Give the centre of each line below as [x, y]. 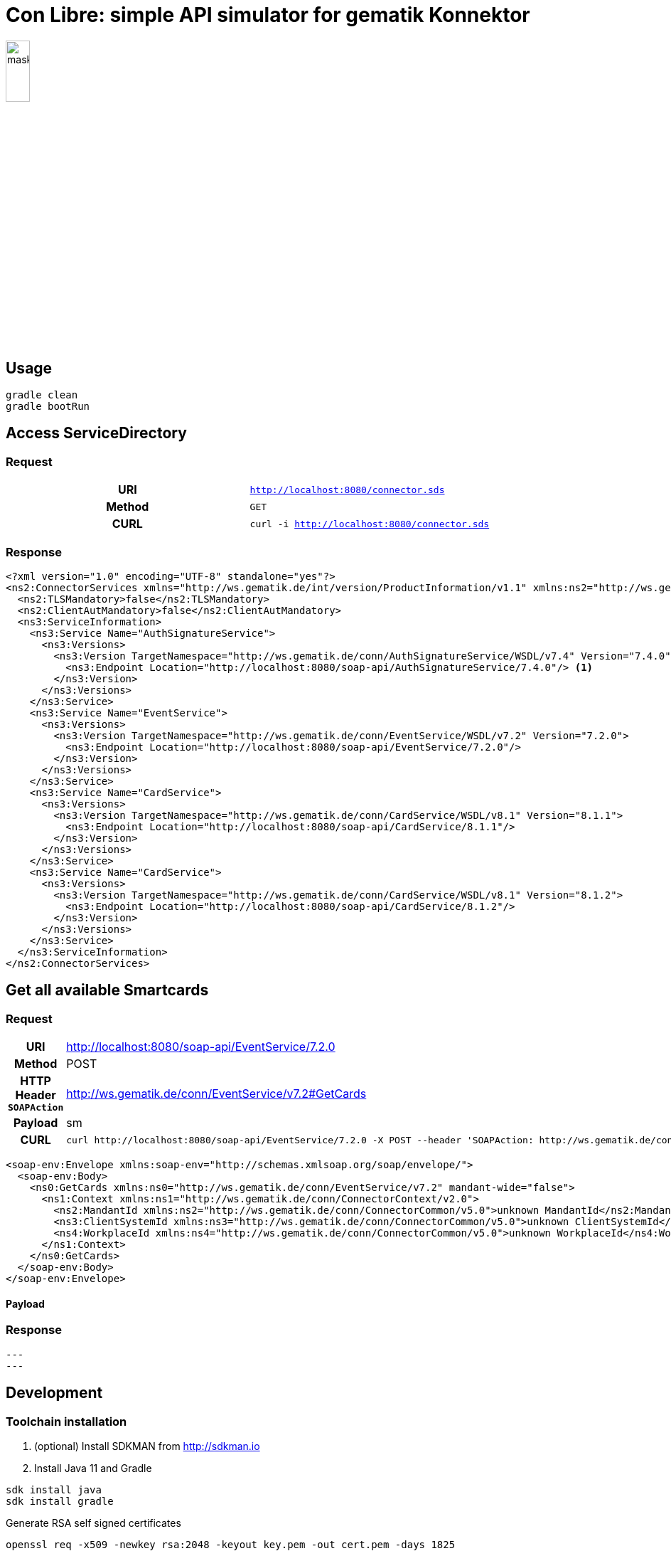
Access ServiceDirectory [96, 433]
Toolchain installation [66, 1421]
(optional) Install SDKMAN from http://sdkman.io [147, 1446]
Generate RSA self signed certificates [93, 1523]
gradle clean [42, 395]
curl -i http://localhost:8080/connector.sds [370, 524]
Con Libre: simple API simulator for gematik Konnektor [268, 15]
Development [54, 1393]
